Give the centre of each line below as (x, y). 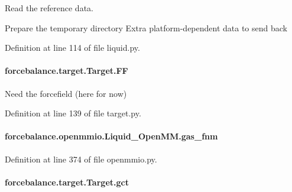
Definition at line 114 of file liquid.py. (72, 48)
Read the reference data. (49, 8)
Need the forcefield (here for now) (66, 93)
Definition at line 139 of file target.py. (73, 113)
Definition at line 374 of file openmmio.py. (81, 159)
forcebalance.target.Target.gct (67, 182)
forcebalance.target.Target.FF (66, 71)
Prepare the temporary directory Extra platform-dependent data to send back (146, 27)
